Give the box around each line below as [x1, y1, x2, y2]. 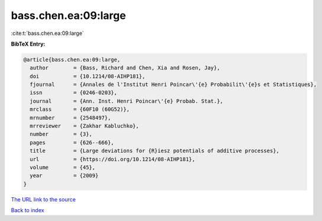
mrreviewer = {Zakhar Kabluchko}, [30, 123, 139, 130]
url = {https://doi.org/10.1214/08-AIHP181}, [30, 156, 195, 162]
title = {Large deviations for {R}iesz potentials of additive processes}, [30, 148, 279, 154]
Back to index [11, 207, 44, 214]
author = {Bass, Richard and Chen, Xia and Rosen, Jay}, [30, 65, 220, 71]
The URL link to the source [11, 196, 76, 203]
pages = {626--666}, [30, 139, 115, 146]
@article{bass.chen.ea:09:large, [23, 56, 121, 63]
